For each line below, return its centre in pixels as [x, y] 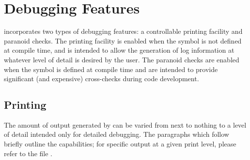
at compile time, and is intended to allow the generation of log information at [119, 50]
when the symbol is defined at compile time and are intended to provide [111, 69]
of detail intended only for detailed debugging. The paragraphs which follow [117, 134]
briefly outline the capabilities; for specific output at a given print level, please [120, 144]
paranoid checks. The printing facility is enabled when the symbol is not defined [123, 40]
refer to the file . [28, 153]
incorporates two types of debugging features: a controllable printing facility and [123, 31]
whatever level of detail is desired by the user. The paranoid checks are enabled [122, 59]
